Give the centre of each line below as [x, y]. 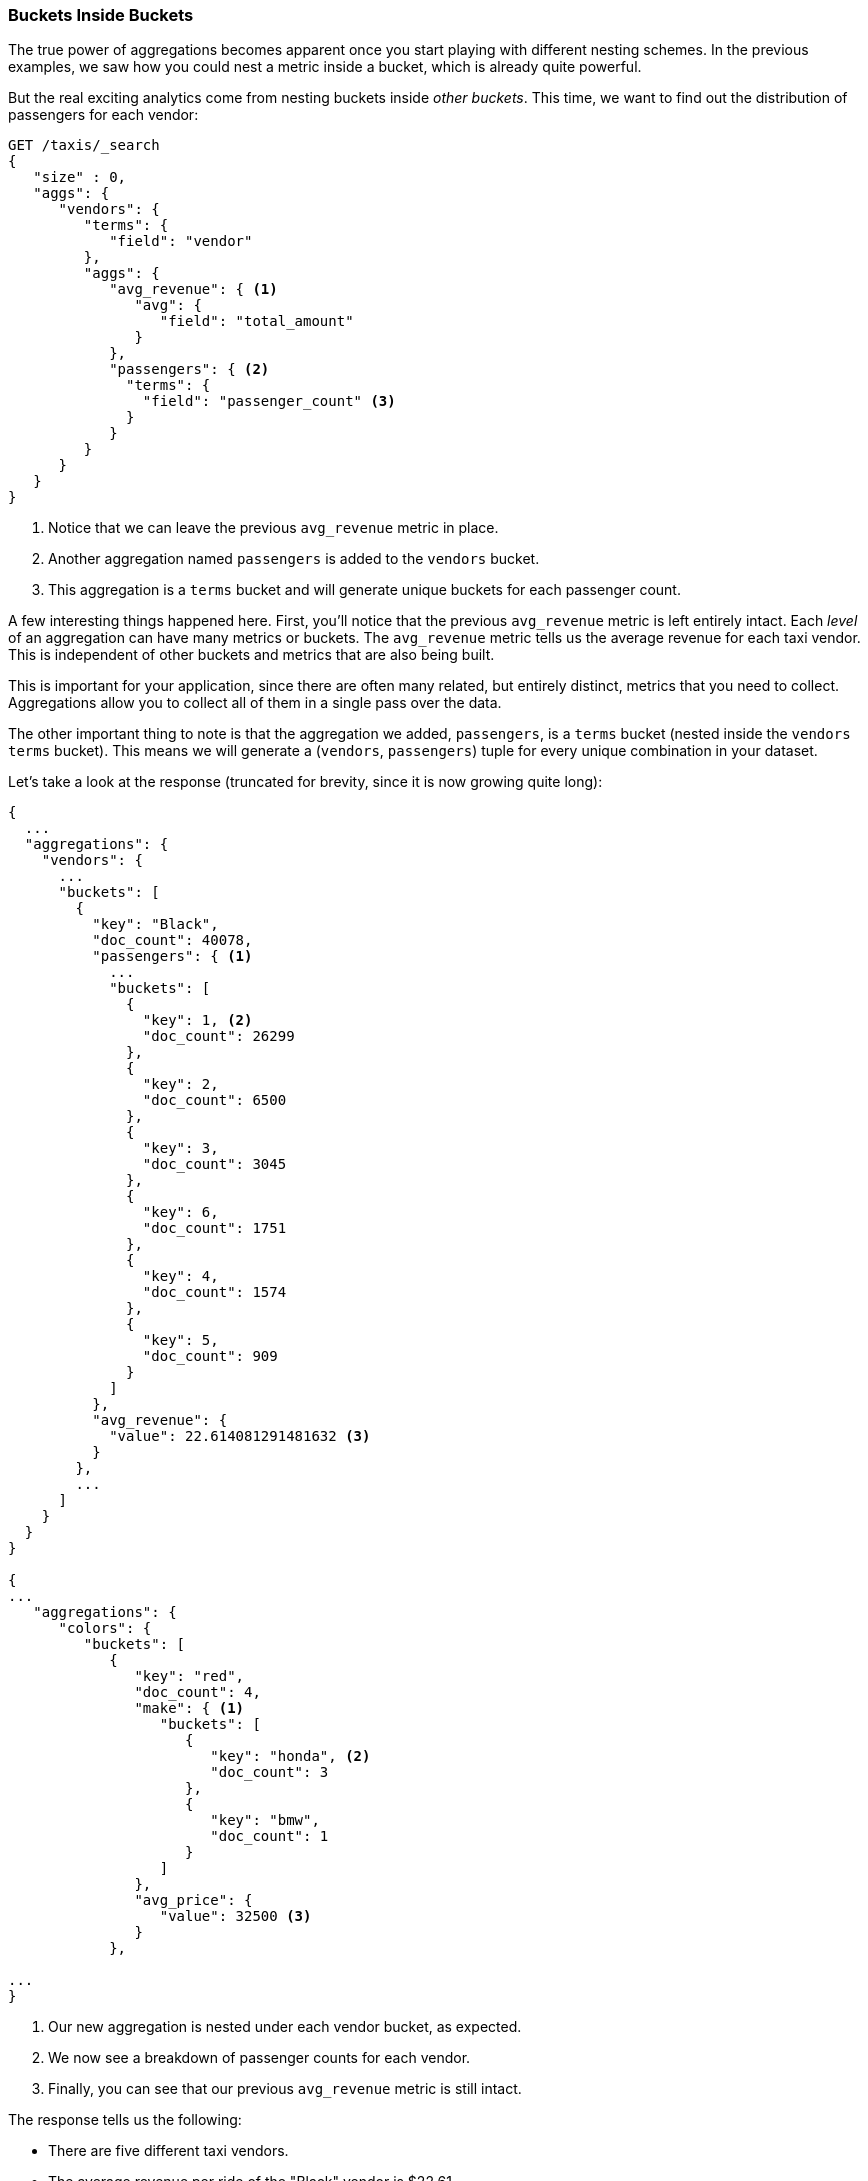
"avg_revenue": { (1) [193, 289]
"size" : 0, [80, 177]
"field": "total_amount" [256, 321]
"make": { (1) [189, 1708]
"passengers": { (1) [172, 956]
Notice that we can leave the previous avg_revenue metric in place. [273, 528]
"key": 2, [180, 1084]
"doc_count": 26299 [218, 1036]
